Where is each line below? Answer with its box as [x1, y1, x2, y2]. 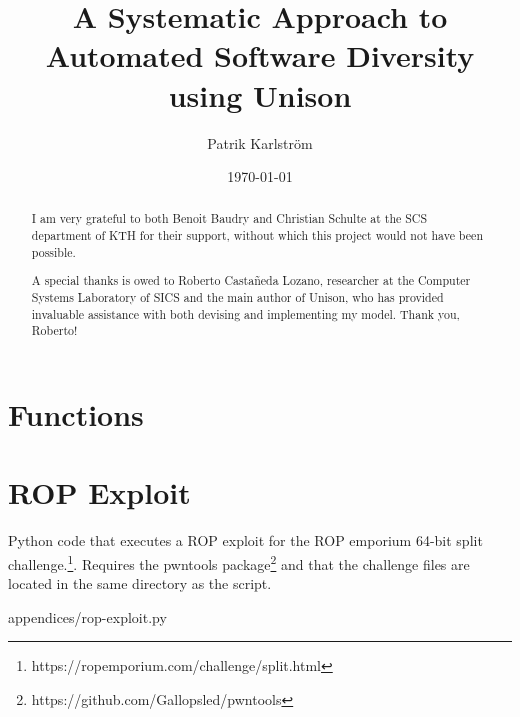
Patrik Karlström [207, 132, 313, 153]
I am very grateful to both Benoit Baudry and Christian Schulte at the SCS [31, 210, 428, 227]
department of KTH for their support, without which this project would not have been [31, 227, 483, 244]
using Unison [168, 74, 352, 115]
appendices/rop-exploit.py [8, 606, 167, 627]
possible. [31, 243, 76, 260]
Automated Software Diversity [45, 35, 475, 76]
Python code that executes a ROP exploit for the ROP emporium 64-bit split [8, 530, 483, 551]
